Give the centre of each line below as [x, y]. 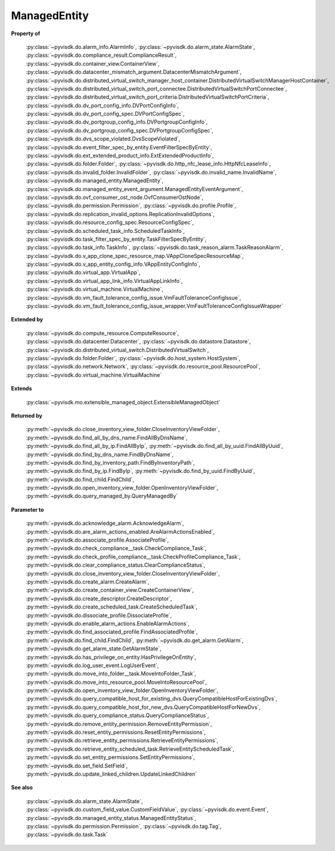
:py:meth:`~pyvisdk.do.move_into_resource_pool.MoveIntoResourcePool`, [117, 682]
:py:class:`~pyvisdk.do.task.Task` [67, 835]
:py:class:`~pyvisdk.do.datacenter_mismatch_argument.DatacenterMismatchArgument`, [134, 72]
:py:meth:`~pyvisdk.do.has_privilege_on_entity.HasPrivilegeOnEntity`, [111, 657]
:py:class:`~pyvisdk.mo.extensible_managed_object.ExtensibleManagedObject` [123, 402]
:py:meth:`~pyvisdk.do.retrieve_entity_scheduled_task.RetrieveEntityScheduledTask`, [130, 749]
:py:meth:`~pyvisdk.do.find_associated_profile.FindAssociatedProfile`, [112, 632]
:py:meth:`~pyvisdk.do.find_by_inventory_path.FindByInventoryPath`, [110, 462]
